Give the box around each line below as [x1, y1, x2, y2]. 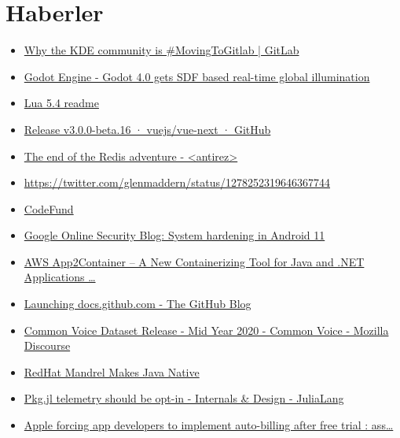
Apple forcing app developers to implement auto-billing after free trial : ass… [24, 417, 394, 433]
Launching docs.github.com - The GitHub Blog [24, 295, 251, 312]
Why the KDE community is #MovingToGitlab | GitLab [24, 42, 299, 58]
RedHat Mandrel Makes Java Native [24, 363, 200, 380]
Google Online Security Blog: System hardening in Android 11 [24, 227, 325, 243]
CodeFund [24, 200, 74, 217]
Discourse [24, 337, 71, 354]
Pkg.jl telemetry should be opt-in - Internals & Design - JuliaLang [24, 390, 344, 406]
